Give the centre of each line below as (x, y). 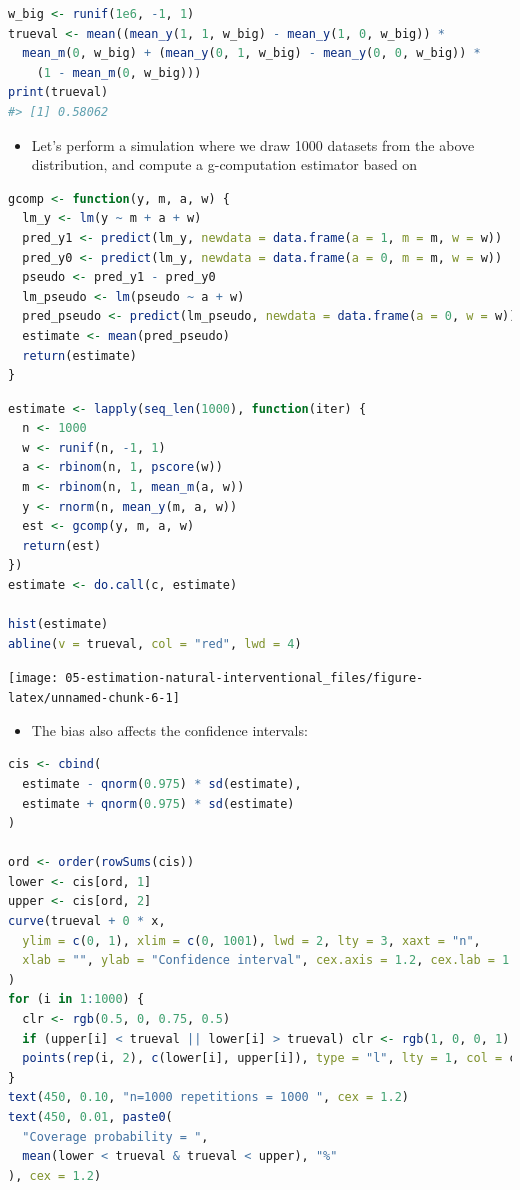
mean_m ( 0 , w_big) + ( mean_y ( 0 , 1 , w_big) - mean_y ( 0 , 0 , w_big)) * (251, 53)
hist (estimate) (58, 624)
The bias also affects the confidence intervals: (169, 729)
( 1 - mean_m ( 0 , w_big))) (119, 72)
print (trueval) (58, 92)
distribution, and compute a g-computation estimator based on (224, 164)
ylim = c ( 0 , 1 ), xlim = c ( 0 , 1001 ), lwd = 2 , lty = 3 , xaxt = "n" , (251, 940)
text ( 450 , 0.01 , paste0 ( (90, 1117)
